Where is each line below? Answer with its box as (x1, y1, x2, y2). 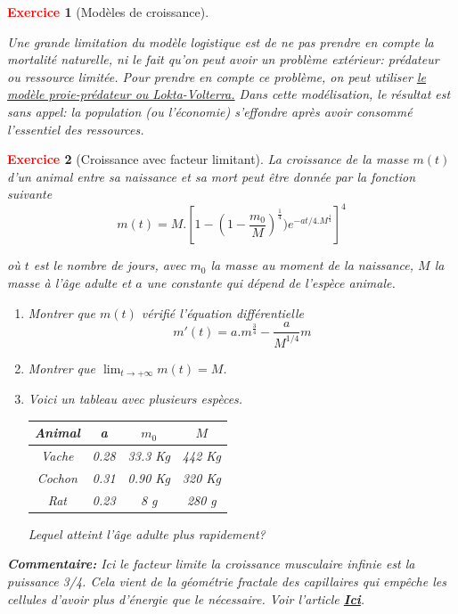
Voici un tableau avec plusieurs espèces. (28, 389, 243, 408)
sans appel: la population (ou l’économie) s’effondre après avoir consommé (7, 102, 413, 120)
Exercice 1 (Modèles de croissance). (7, 3, 209, 20)
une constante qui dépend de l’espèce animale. (146, 274, 396, 292)
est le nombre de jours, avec (33, 256, 186, 274)
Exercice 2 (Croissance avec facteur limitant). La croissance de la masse (7, 150, 409, 168)
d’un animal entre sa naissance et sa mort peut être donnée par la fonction (7, 167, 416, 185)
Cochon (37, 468, 78, 487)
